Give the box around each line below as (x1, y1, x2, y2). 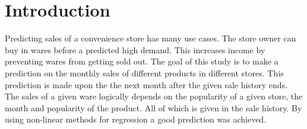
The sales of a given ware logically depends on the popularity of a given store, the (5, 90, 303, 102)
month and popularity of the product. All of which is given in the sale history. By (5, 101, 302, 114)
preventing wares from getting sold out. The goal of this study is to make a (5, 55, 278, 67)
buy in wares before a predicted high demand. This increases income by (5, 43, 265, 56)
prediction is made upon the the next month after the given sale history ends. (5, 78, 288, 91)
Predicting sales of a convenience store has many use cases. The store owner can (5, 32, 296, 44)
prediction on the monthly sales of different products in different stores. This (5, 66, 284, 79)
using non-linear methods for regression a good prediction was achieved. (5, 113, 267, 125)
